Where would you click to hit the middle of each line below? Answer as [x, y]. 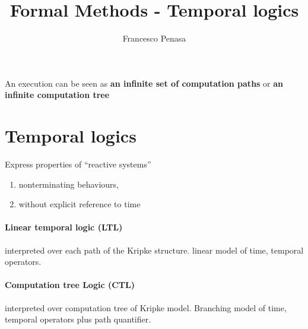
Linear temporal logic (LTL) [64, 227]
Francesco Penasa [154, 38]
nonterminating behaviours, [69, 184]
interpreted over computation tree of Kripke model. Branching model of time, [146, 307]
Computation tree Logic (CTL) [70, 285]
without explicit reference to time [80, 204]
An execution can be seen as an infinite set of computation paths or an [144, 83]
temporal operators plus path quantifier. [78, 319]
